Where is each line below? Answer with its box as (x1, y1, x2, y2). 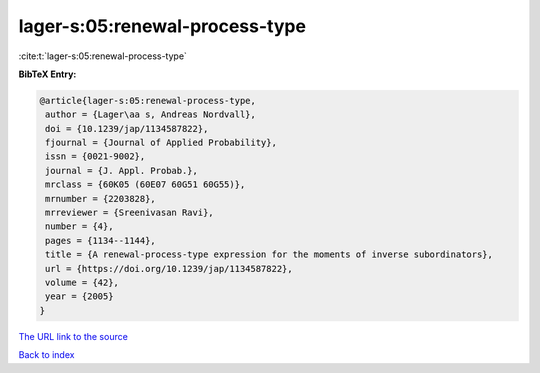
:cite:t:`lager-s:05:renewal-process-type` (18, 50, 187, 62)
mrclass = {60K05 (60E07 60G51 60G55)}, (45, 179, 246, 190)
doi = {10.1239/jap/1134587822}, (45, 123, 209, 134)
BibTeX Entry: (18, 68, 77, 80)
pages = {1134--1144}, (45, 235, 157, 246)
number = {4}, (45, 221, 114, 232)
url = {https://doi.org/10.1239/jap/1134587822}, (45, 263, 294, 274)
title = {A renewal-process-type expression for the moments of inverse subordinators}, (45, 249, 494, 260)
